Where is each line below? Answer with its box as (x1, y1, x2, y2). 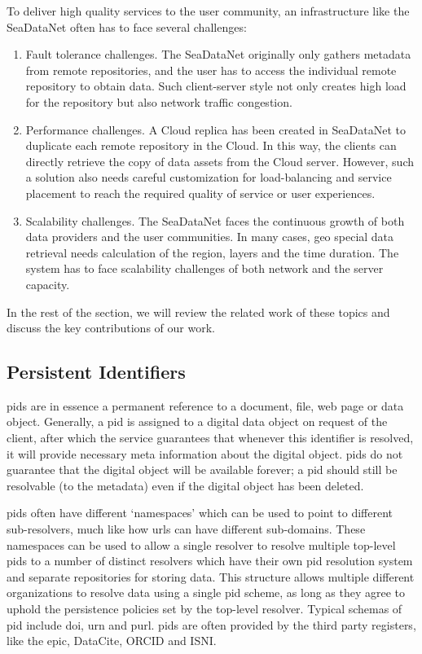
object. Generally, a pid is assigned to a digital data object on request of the (7, 413, 388, 430)
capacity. (25, 275, 70, 292)
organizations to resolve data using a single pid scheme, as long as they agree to (7, 584, 406, 601)
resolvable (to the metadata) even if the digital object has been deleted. (7, 476, 364, 494)
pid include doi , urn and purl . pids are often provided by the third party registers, (7, 616, 416, 633)
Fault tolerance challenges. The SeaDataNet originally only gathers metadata (25, 46, 411, 63)
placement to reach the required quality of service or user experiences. (25, 184, 376, 201)
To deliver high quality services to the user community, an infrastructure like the (7, 2, 410, 19)
